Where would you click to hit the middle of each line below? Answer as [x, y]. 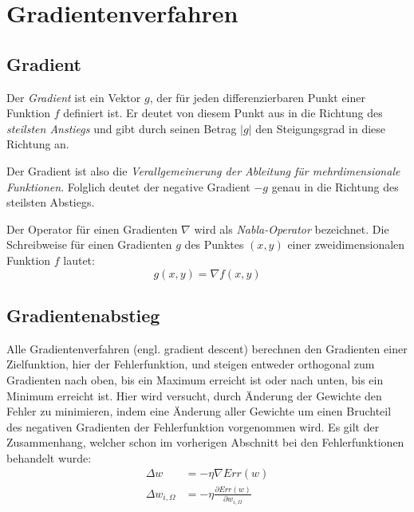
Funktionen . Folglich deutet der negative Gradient [128, 186]
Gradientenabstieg [83, 315]
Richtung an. [38, 144]
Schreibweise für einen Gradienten [89, 244]
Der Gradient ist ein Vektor [74, 97]
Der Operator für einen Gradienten [92, 228]
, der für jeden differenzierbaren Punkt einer [257, 97]
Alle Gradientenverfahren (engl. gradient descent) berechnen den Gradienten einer [207, 348]
